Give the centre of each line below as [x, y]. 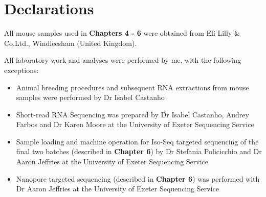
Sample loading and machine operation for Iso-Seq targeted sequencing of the [137, 141]
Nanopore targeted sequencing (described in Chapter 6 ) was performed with [138, 178]
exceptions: [21, 70]
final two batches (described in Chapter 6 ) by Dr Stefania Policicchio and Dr [139, 151]
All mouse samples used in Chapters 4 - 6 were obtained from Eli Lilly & [122, 33]
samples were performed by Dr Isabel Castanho [90, 97]
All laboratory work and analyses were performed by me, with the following [123, 60]
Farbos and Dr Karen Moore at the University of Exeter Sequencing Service [135, 124]
